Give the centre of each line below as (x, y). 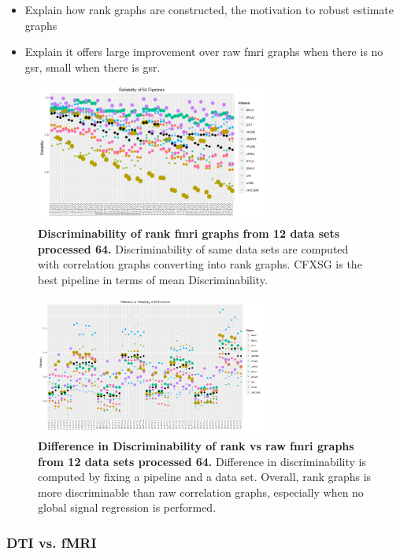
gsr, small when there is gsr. (93, 67)
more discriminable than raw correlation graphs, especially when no (201, 492)
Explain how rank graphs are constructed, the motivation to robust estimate (209, 9)
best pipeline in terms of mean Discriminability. (153, 280)
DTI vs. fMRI (52, 542)
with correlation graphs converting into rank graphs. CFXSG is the (200, 264)
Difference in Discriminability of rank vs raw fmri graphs (196, 446)
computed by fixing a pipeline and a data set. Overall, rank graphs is (205, 477)
